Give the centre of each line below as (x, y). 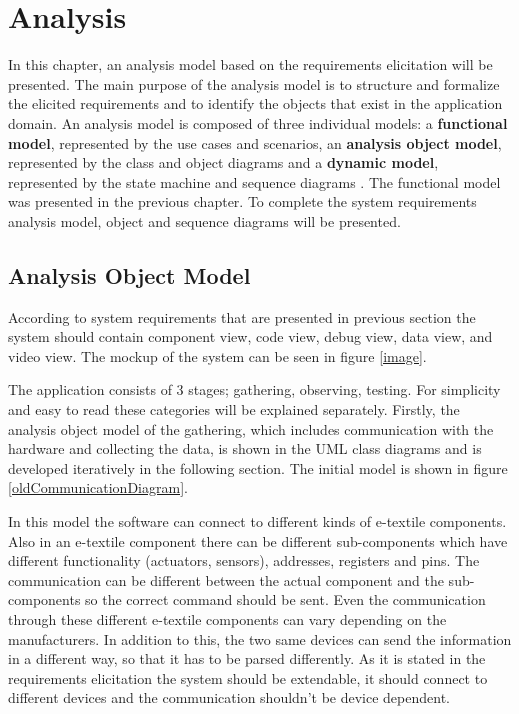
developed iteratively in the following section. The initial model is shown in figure (258, 467)
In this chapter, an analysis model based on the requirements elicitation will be (250, 64)
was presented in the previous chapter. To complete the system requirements (242, 201)
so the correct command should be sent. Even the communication (285, 599)
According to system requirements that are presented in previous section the (242, 316)
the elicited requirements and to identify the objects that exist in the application (255, 103)
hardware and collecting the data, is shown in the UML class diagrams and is (245, 448)
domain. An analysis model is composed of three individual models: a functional (258, 122)
